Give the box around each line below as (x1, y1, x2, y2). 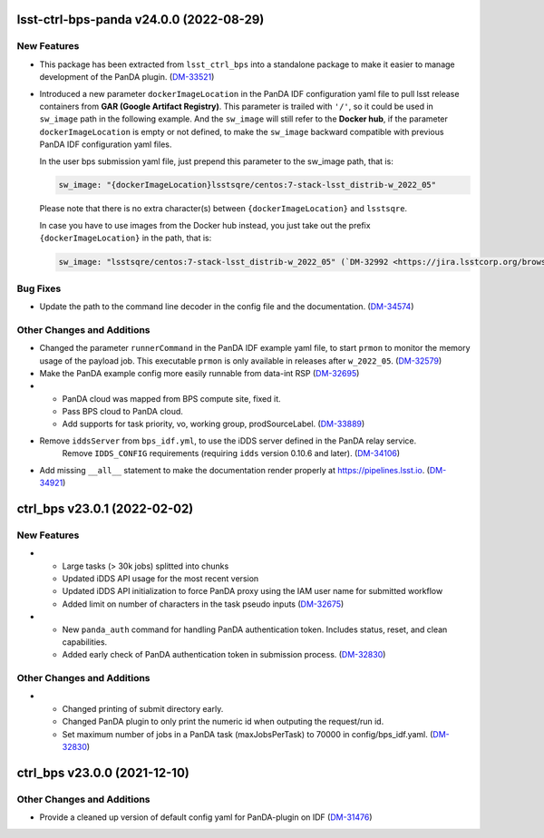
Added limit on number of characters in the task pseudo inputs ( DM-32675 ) (62, 599, 345, 609)
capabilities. (62, 636, 108, 648)
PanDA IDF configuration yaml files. (39, 139, 172, 150)
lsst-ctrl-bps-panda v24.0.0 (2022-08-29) (16, 12, 265, 27)
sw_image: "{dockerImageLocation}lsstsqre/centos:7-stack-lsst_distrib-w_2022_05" (58, 180, 437, 190)
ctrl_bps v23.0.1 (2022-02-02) (16, 501, 194, 516)
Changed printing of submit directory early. (62, 703, 224, 714)
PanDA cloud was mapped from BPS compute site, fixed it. (62, 393, 281, 404)
